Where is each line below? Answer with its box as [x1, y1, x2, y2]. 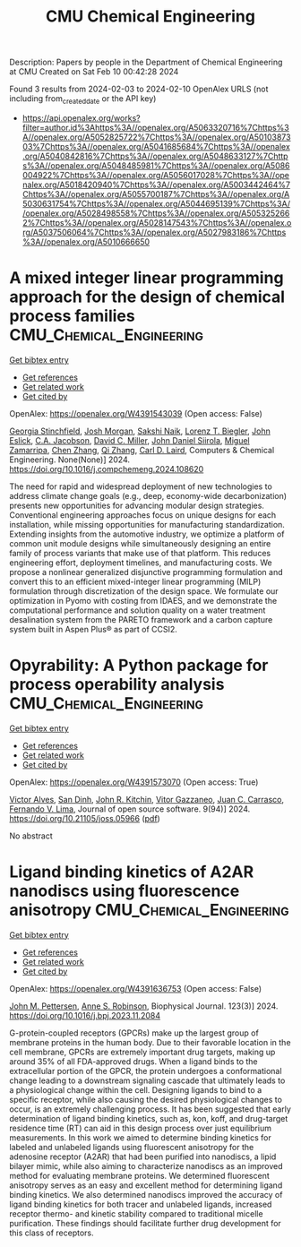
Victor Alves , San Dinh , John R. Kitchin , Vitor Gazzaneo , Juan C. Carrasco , [9, 794, 285, 804]
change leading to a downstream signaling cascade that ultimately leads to [9, 1075, 286, 1086]
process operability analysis [9, 675, 225, 695]
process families [9, 306, 136, 326]
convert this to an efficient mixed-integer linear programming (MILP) [9, 576, 262, 587]
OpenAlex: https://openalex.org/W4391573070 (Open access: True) [9, 777, 259, 787]
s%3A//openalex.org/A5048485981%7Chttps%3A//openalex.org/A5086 [21, 159, 290, 171]
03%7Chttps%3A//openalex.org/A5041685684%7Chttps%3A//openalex [21, 141, 291, 151]
